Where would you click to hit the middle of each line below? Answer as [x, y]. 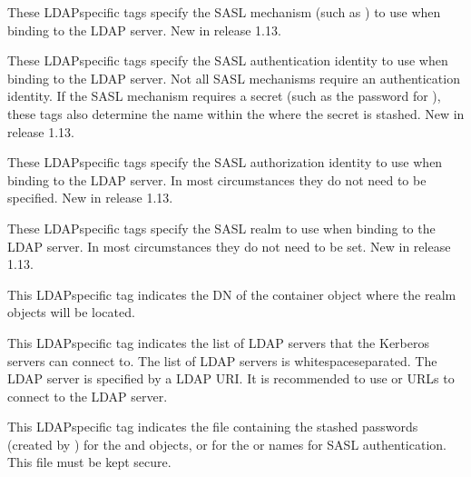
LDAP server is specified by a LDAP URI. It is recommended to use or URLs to [231, 378]
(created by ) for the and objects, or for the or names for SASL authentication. [227, 444]
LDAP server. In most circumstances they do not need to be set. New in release [229, 246]
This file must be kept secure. [89, 462]
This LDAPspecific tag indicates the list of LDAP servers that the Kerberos [218, 342]
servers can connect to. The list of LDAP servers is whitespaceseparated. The [222, 360]
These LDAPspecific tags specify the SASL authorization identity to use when [225, 162]
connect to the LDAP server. [88, 396]
